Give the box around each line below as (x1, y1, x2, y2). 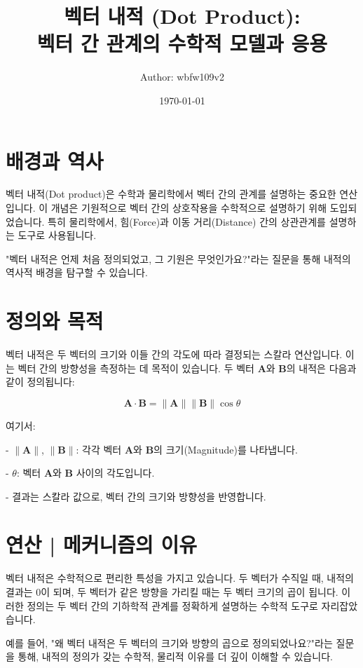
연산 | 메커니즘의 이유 (6, 530, 197, 559)
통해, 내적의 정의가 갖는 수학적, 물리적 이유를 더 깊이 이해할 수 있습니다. (18, 649, 333, 664)
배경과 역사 (6, 146, 104, 175)
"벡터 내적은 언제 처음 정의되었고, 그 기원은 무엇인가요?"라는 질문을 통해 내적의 (6, 251, 351, 266)
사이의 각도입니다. (76, 465, 155, 480)
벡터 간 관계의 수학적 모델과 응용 (36, 29, 328, 57)
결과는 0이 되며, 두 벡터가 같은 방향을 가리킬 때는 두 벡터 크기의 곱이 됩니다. (6, 585, 338, 599)
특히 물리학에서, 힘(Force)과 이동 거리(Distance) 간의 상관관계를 (48, 214, 326, 229)
